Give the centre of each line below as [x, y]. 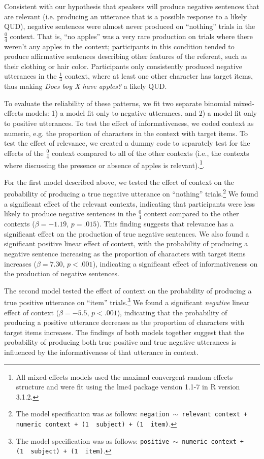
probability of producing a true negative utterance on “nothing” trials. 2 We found [131, 193]
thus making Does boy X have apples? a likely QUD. [86, 86]
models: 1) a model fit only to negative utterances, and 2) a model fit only [141, 113]
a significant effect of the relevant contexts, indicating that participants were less [129, 203]
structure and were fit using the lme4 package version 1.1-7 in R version [128, 387]
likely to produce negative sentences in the [70, 214]
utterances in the [30, 76]
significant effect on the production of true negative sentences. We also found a [127, 233]
